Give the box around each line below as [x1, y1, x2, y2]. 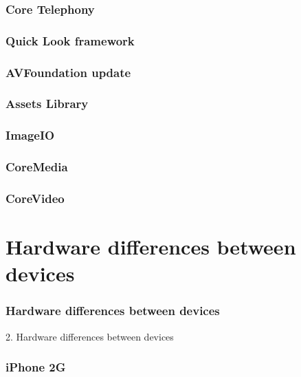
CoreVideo [5, 189, 65, 206]
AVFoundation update [5, 63, 131, 80]
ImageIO [5, 127, 55, 144]
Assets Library [5, 95, 89, 112]
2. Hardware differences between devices [5, 329, 174, 343]
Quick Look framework [5, 32, 135, 49]
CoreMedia [5, 158, 68, 175]
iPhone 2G [5, 358, 66, 376]
